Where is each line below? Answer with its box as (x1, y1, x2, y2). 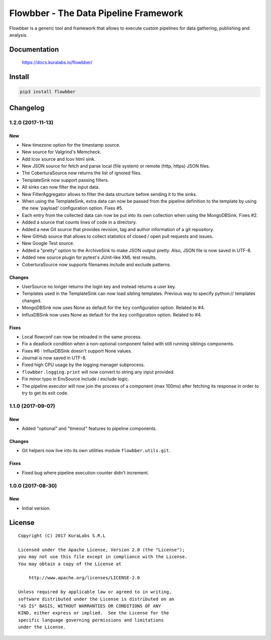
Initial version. (22, 505, 51, 511)
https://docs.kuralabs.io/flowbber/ (22, 59, 93, 65)
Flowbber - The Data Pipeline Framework (9, 8, 183, 19)
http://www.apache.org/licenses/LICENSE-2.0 (28, 575, 140, 581)
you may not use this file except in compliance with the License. (18, 554, 188, 560)
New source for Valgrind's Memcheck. (22, 149, 101, 155)
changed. (22, 297, 42, 303)
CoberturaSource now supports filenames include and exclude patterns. (22, 261, 172, 267)
